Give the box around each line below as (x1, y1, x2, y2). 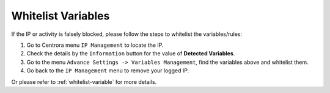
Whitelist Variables (11, 9, 110, 22)
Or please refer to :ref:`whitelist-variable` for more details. (11, 78, 157, 85)
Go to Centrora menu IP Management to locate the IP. (26, 41, 164, 49)
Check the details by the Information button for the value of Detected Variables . (26, 50, 235, 57)
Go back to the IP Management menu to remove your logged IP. (26, 67, 189, 74)
